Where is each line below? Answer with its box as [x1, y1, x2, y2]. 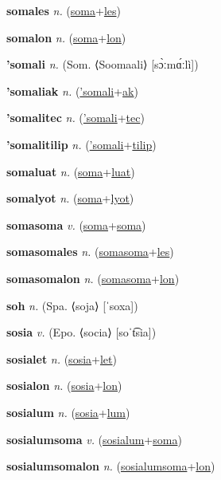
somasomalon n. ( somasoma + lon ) [6, 270, 180, 286]
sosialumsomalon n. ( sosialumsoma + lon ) [6, 458, 215, 474]
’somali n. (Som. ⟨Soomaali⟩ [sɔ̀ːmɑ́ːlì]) [6, 56, 199, 73]
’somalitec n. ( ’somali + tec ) [6, 109, 145, 126]
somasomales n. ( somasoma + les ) [6, 243, 174, 260]
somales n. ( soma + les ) [6, 2, 121, 18]
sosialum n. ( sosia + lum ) [6, 403, 130, 420]
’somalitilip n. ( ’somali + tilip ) [6, 136, 157, 152]
